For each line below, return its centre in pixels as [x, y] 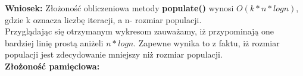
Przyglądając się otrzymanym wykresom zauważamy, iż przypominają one [139, 31]
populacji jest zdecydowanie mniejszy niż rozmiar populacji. [114, 54]
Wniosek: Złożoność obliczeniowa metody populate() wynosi [119, 8]
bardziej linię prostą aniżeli [54, 42]
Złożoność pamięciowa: [52, 66]
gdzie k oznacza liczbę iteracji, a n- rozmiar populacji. [103, 19]
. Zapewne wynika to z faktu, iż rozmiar [207, 42]
